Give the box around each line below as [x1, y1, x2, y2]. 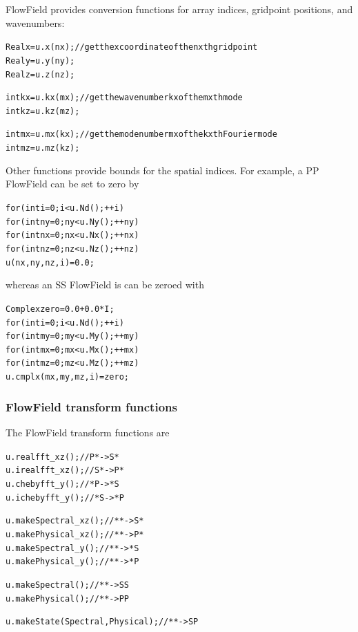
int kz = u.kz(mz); [6, 106, 80, 116]
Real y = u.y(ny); [6, 55, 75, 66]
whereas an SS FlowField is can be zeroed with [6, 277, 204, 292]
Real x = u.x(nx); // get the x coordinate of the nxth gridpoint [6, 42, 258, 53]
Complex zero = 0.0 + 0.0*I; [6, 304, 115, 314]
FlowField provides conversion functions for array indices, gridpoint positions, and [6, 2, 353, 16]
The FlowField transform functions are [6, 425, 170, 439]
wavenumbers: [6, 15, 65, 30]
